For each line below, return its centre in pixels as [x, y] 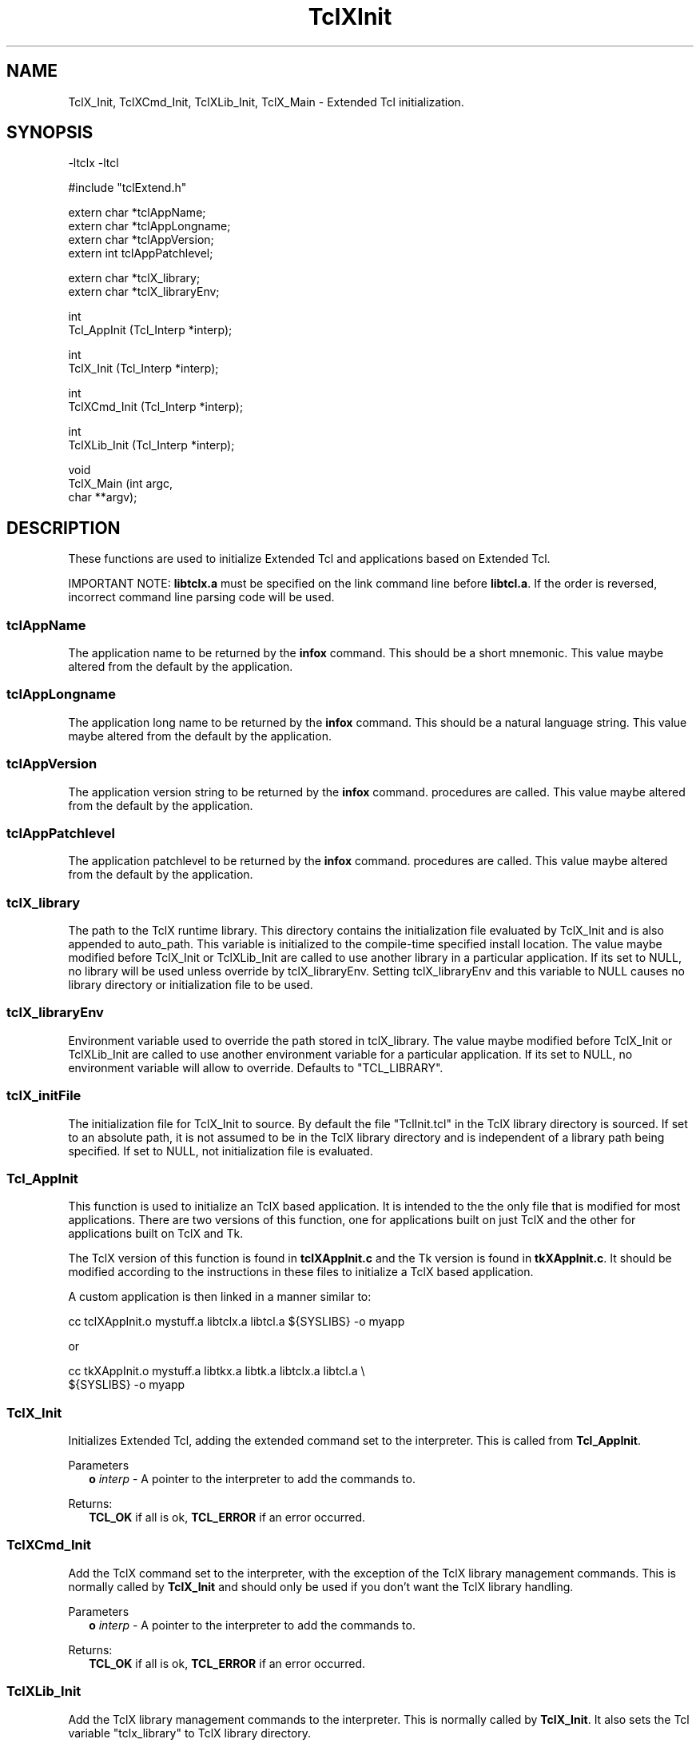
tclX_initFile [44, 1096]
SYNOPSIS [50, 133]
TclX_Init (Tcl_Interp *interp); [143, 369]
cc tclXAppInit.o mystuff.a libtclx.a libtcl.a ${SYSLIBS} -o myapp [237, 1322]
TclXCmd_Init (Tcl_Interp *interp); [156, 407]
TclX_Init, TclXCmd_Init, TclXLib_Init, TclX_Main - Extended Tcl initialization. [266, 102]
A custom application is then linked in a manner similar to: [220, 1297]
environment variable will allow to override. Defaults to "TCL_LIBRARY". [256, 1067]
